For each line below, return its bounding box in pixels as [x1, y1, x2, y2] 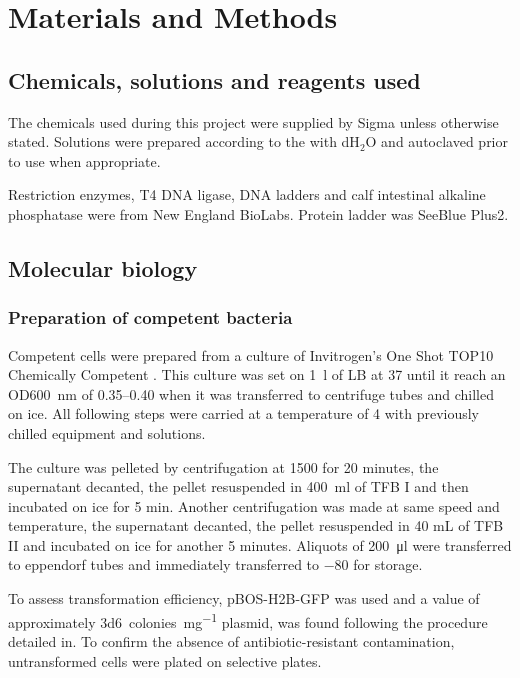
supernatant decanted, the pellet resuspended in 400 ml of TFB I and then [8, 476, 469, 497]
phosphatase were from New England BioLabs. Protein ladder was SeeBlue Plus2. [8, 203, 509, 224]
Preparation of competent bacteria [8, 305, 293, 330]
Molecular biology [8, 252, 198, 283]
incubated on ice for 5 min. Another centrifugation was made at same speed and [8, 495, 500, 516]
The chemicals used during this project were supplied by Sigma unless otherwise [8, 111, 499, 132]
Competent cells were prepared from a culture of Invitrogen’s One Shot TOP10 [8, 344, 494, 365]
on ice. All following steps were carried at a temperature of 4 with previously [8, 403, 480, 424]
